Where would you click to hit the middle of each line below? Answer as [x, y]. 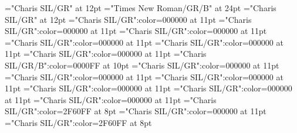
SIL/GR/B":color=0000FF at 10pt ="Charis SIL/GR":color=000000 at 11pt [142, 65]
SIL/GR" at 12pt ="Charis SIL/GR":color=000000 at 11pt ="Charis [128, 19]
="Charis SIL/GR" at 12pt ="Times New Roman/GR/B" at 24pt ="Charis [141, 8]
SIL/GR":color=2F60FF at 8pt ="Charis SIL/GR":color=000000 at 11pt [136, 111]
